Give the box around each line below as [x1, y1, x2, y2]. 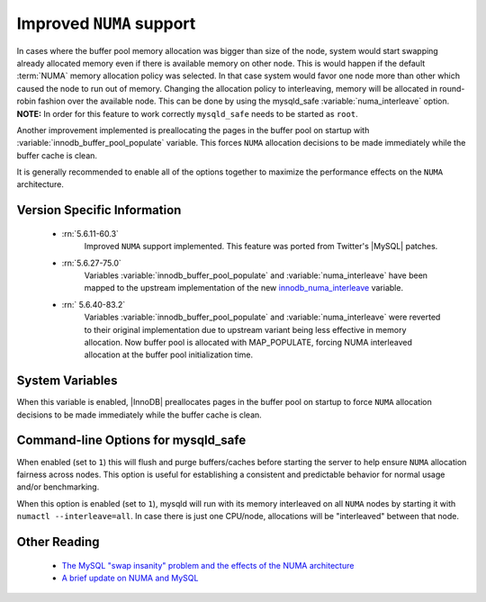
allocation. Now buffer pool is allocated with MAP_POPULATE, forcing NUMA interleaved [84, 337, 413, 347]
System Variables [16, 373, 118, 389]
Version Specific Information [16, 202, 182, 218]
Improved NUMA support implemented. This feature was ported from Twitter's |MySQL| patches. [84, 241, 438, 252]
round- [439, 83, 465, 94]
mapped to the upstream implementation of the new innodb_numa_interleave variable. [84, 283, 404, 293]
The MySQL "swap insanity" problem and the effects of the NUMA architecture [61, 560, 355, 571]
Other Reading [16, 534, 100, 549]
